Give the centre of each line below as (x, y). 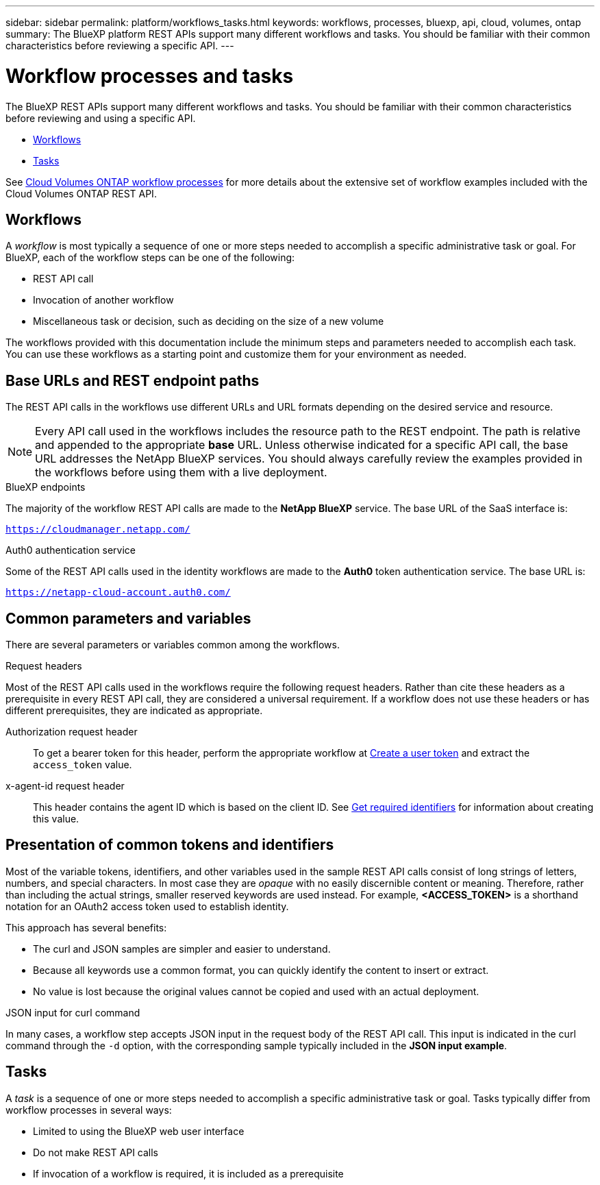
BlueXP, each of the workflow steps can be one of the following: (150, 258)
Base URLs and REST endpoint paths (133, 380)
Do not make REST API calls (96, 1152)
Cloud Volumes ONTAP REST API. (81, 193)
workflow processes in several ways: (89, 1110)
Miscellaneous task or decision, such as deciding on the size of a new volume (209, 321)
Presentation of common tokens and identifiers (170, 845)
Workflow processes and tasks (150, 76)
